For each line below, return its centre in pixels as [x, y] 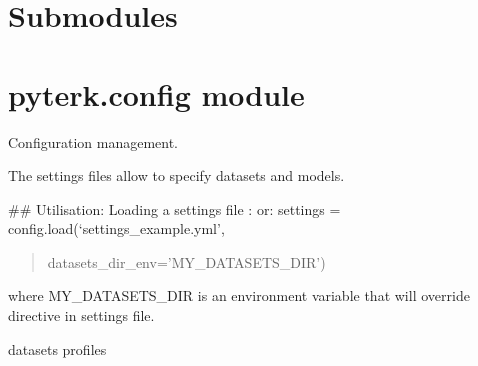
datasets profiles [57, 348]
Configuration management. [93, 141]
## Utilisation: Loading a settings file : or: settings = [174, 208]
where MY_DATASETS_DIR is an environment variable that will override [239, 295]
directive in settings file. [81, 315]
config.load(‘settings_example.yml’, [116, 228]
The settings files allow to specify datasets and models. [176, 175]
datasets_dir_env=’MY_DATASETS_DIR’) [186, 261]
